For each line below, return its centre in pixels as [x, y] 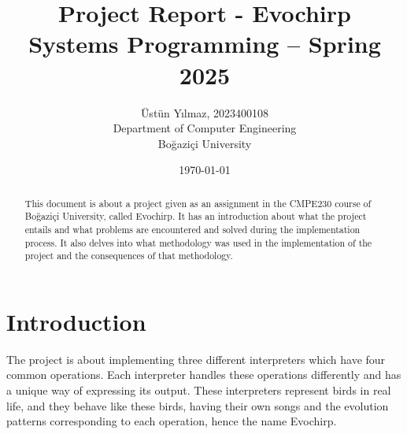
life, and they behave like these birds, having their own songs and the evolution [198, 405]
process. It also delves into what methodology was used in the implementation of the [198, 242]
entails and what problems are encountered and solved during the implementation [192, 229]
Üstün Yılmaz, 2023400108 [205, 112]
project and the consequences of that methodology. [129, 256]
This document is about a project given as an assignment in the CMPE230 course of [198, 203]
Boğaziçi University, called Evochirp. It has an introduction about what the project [196, 216]
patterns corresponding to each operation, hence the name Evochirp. [172, 421]
